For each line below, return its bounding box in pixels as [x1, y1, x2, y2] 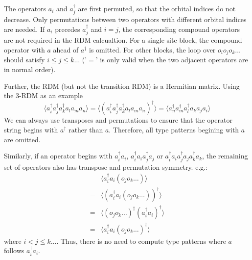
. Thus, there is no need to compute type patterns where [56, 235, 226, 246]
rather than [69, 124, 103, 134]
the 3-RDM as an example [4, 90, 83, 101]
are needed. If [4, 24, 45, 34]
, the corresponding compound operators [118, 24, 240, 34]
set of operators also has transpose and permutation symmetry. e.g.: [4, 161, 208, 172]
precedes [55, 24, 80, 34]
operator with [4, 45, 45, 55]
